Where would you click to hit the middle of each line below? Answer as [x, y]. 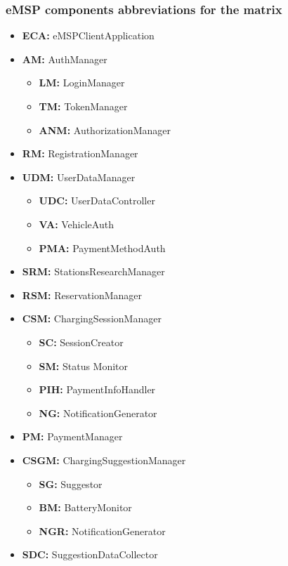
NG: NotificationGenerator [98, 413]
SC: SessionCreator [81, 342]
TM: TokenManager [83, 106]
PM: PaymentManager [72, 436]
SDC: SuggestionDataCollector [90, 554]
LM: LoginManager [82, 83]
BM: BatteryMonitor [85, 507]
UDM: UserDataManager [79, 177]
